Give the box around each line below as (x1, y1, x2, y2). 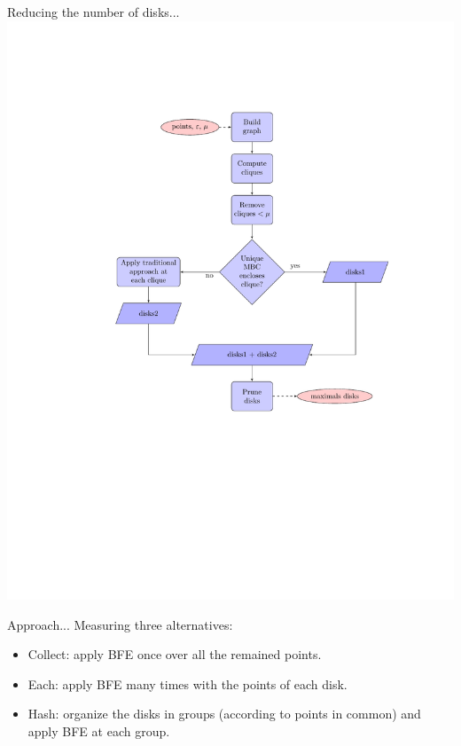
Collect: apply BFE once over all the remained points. (27, 645, 322, 664)
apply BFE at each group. (27, 722, 170, 741)
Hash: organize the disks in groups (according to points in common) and (27, 704, 421, 723)
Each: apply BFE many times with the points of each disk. (27, 674, 348, 693)
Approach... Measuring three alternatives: (7, 615, 233, 633)
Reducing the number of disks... (7, 3, 180, 20)
